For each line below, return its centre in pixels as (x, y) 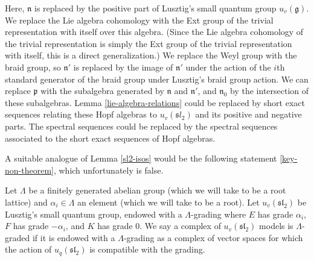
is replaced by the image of (123, 67)
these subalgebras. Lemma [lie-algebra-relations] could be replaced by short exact (155, 102)
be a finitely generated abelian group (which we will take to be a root (157, 190)
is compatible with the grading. (147, 249)
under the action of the (228, 67)
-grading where (219, 214)
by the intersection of (270, 91)
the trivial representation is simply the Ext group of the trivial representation (149, 43)
